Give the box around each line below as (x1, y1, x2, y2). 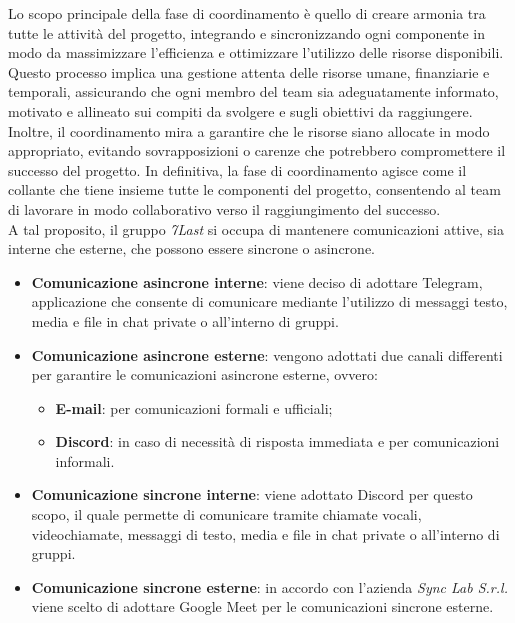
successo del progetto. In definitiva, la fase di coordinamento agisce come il (8, 159, 467, 180)
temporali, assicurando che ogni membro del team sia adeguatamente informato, (8, 81, 499, 102)
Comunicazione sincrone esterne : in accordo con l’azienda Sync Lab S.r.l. (31, 576, 508, 597)
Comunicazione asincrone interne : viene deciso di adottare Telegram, (31, 271, 483, 292)
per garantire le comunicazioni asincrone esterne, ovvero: (31, 364, 378, 385)
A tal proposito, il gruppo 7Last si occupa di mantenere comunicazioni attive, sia (8, 218, 504, 239)
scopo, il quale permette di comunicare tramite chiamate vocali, (31, 504, 422, 525)
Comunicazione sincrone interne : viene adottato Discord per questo (31, 484, 473, 505)
